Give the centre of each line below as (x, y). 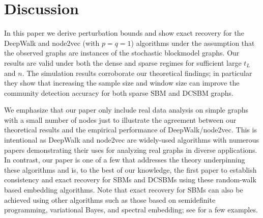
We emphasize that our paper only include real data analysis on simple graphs (126, 110)
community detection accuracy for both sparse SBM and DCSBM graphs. (119, 92)
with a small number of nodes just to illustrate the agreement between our (120, 119)
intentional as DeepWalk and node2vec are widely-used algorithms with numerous (132, 140)
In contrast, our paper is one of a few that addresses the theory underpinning (125, 160)
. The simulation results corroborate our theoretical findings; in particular (137, 73)
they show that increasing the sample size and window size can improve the (122, 83)
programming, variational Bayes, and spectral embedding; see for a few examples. (131, 210)
